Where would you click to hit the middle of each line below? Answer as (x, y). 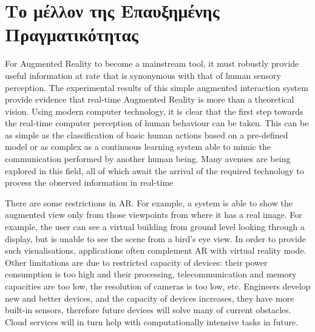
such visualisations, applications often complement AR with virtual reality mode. (156, 250)
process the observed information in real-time (89, 182)
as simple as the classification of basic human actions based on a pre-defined (147, 134)
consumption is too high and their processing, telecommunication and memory (151, 274)
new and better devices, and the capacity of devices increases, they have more (150, 298)
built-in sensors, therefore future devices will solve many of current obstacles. (148, 310)
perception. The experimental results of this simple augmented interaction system (157, 87)
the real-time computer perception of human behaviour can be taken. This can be (157, 123)
